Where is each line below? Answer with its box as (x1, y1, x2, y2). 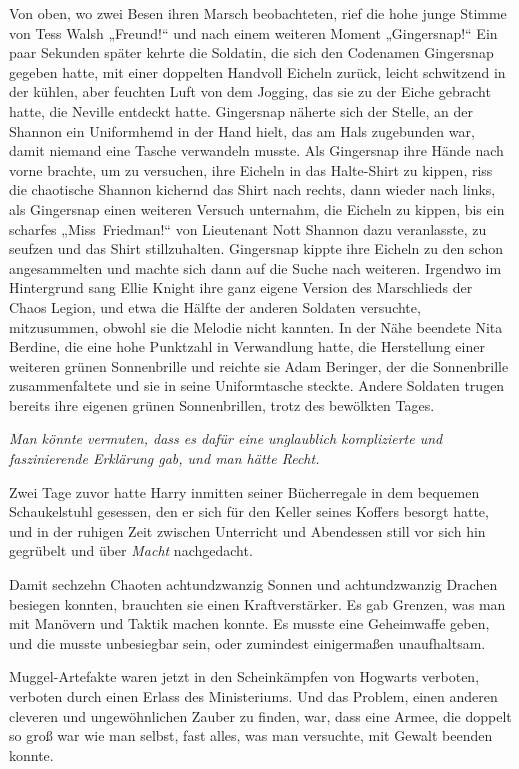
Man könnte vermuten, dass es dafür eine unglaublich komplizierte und (9, 428, 443, 449)
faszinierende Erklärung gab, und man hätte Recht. (9, 448, 320, 469)
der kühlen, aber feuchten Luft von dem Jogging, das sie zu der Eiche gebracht (9, 81, 491, 102)
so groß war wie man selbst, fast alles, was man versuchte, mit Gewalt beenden (9, 725, 493, 746)
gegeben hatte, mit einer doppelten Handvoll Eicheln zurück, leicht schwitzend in (9, 61, 506, 82)
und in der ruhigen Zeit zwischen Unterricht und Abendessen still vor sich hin (9, 520, 486, 541)
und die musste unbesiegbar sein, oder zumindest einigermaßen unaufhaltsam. (9, 632, 486, 653)
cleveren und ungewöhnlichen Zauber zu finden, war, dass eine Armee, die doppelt (9, 705, 512, 726)
